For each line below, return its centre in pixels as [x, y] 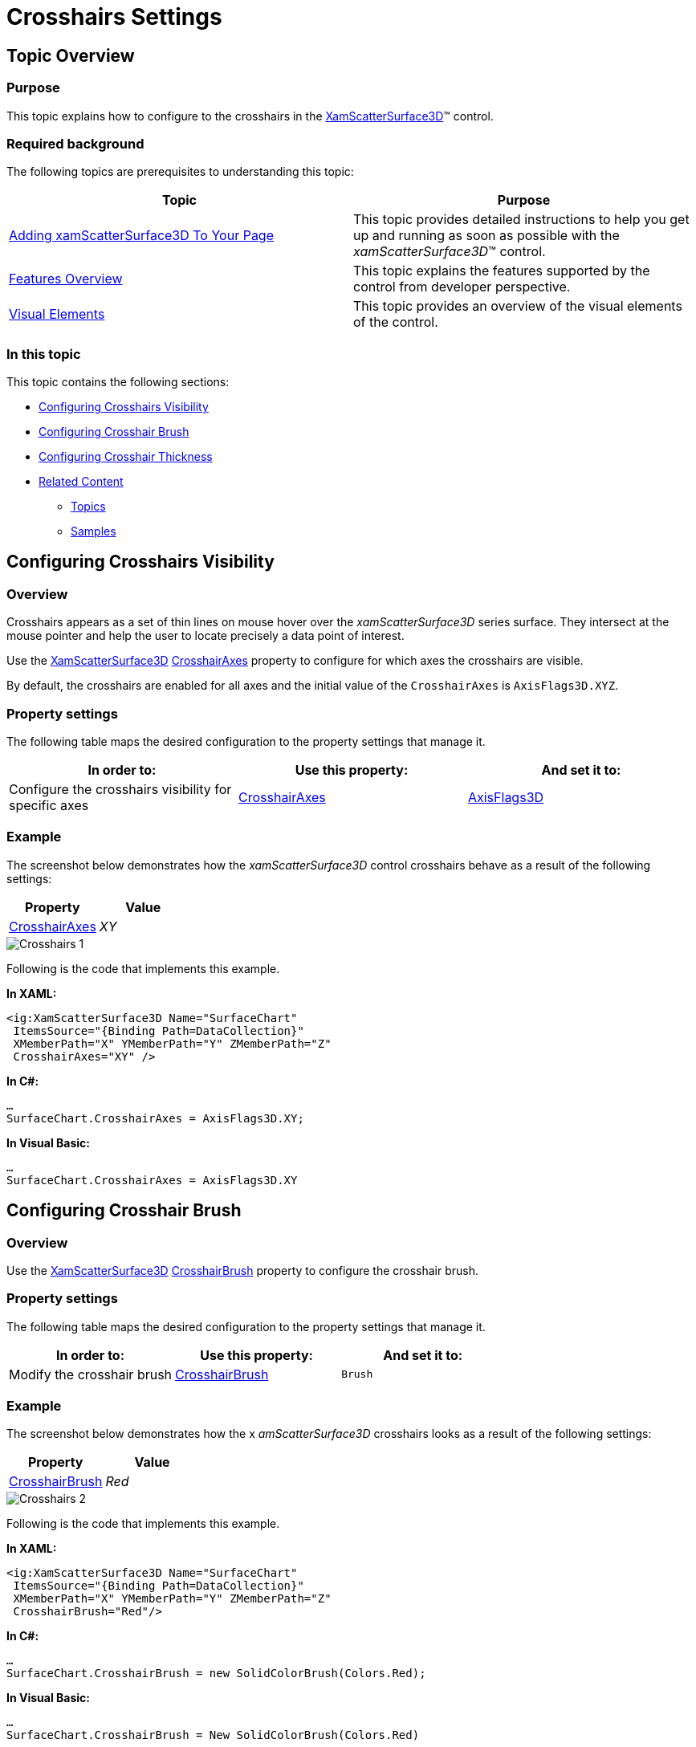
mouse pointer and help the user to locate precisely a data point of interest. [206, 636]
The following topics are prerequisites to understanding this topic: [180, 172]
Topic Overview [71, 55]
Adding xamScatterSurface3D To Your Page [141, 236]
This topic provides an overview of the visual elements [518, 306]
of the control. [396, 322]
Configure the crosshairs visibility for [120, 790]
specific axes [49, 806]
